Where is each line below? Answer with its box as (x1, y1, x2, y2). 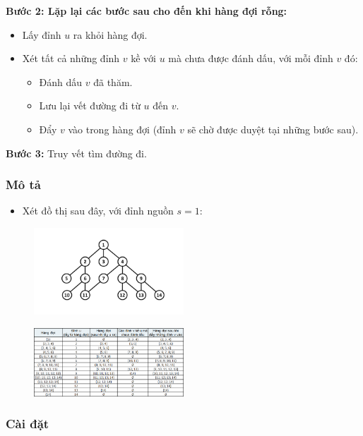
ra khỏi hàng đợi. (73, 27, 148, 42)
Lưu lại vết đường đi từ (39, 98, 141, 113)
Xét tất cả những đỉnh (22, 51, 120, 66)
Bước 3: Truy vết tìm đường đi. (6, 145, 147, 160)
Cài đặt (6, 415, 49, 432)
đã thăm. (93, 74, 133, 89)
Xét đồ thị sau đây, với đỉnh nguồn (22, 203, 174, 218)
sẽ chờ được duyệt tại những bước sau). (187, 121, 359, 136)
